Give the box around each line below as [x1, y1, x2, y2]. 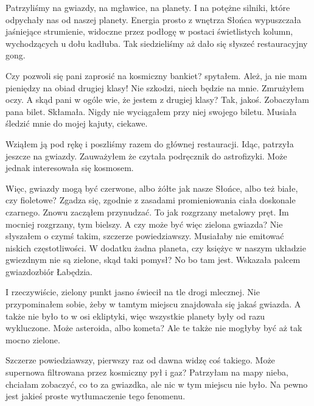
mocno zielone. [5, 333, 60, 346]
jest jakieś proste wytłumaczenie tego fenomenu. [5, 390, 186, 402]
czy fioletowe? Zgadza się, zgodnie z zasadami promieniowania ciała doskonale [5, 194, 296, 206]
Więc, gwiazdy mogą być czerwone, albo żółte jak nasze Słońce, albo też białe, [5, 181, 298, 194]
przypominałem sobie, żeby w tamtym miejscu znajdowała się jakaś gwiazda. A [5, 298, 301, 310]
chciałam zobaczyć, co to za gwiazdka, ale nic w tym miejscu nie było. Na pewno [5, 377, 308, 390]
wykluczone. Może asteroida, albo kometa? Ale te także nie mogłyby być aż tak [5, 321, 302, 334]
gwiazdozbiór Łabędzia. [5, 265, 92, 278]
